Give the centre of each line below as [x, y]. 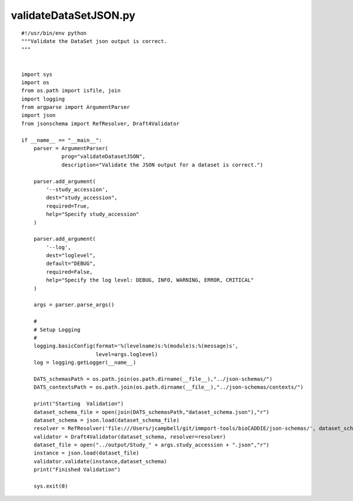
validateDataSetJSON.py [73, 15]
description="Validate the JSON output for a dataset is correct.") [162, 165]
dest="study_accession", [82, 198]
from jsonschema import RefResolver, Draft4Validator [100, 123]
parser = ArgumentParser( [71, 148]
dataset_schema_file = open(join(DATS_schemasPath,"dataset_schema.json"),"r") [151, 412]
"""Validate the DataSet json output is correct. [94, 41]
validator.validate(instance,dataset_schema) [100, 461]
